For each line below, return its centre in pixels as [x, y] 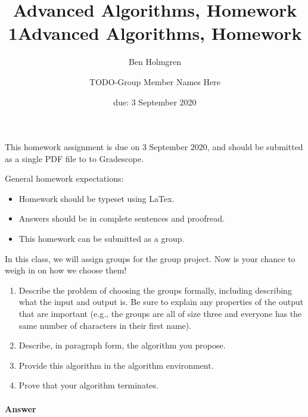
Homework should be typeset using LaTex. [97, 198]
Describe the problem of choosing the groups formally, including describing [155, 290]
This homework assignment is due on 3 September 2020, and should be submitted [154, 147]
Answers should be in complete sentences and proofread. [122, 218]
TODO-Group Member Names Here [155, 81]
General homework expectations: [64, 178]
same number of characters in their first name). [105, 325]
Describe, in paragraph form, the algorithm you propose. [122, 345]
